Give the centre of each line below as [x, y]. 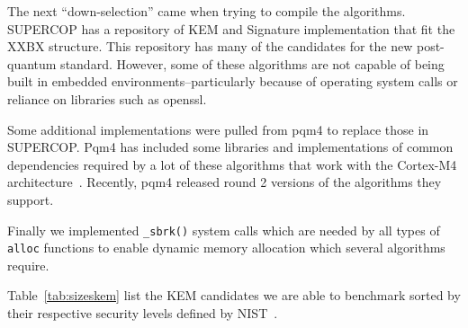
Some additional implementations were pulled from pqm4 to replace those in [218, 129]
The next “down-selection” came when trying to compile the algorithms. [207, 11]
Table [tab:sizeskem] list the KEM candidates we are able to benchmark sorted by [234, 295]
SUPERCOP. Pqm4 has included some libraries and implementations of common [230, 147]
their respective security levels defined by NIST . [143, 313]
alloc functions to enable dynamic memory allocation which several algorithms [226, 248]
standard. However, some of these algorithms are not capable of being [252, 63]
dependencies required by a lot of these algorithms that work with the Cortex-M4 [232, 164]
